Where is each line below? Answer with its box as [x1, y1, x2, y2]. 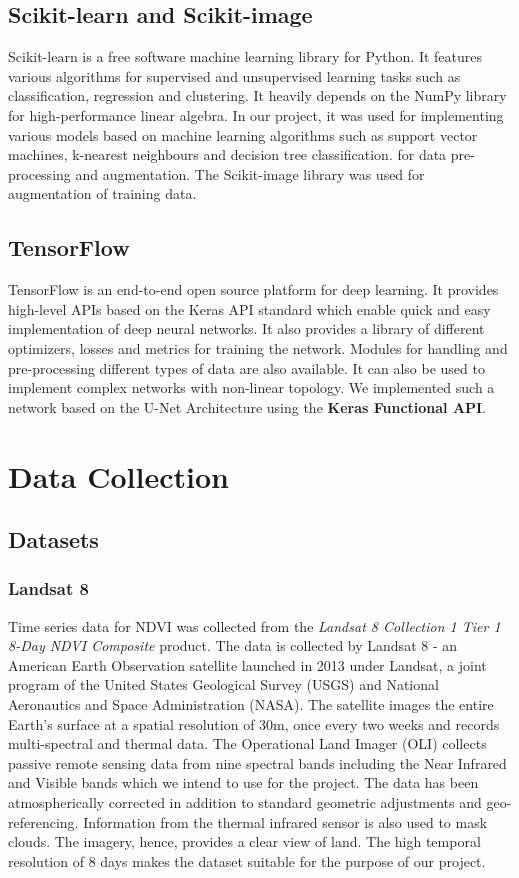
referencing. [8, 811, 79, 832]
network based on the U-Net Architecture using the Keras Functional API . [8, 396, 487, 417]
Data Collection [8, 455, 229, 496]
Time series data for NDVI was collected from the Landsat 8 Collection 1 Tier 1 [8, 615, 501, 636]
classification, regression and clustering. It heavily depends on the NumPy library [8, 85, 507, 106]
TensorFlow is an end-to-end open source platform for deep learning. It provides [8, 279, 499, 300]
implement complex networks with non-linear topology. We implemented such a [8, 377, 495, 398]
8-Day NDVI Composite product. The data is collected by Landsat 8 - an [8, 635, 458, 656]
